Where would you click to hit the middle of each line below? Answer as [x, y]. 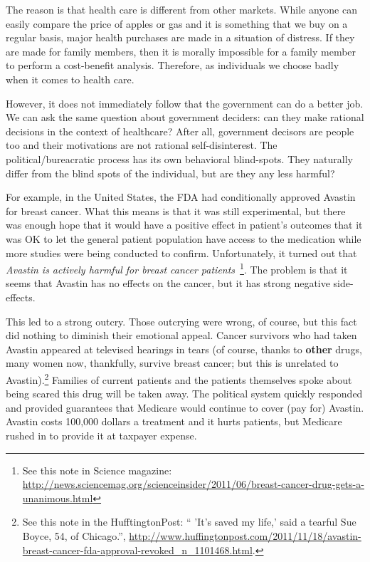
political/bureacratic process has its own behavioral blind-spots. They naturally [179, 158]
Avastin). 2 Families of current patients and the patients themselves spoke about [179, 378]
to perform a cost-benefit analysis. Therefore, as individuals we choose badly [173, 65]
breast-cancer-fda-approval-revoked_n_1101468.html [137, 550]
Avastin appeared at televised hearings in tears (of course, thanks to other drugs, [184, 349]
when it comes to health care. [70, 79]
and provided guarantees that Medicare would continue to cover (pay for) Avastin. [185, 407]
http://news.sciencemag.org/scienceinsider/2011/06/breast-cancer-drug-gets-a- [193, 484]
